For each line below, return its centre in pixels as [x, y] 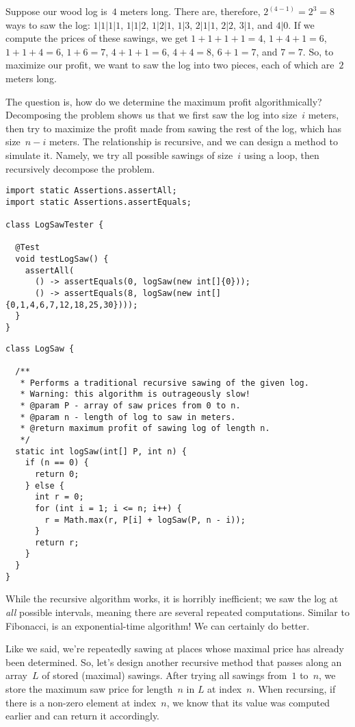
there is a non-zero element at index [81, 702]
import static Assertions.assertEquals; [99, 202]
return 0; [57, 474]
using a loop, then [281, 155]
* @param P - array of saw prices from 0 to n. [130, 405]
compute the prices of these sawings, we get [97, 38]
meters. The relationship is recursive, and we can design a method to [193, 141]
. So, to [318, 51]
